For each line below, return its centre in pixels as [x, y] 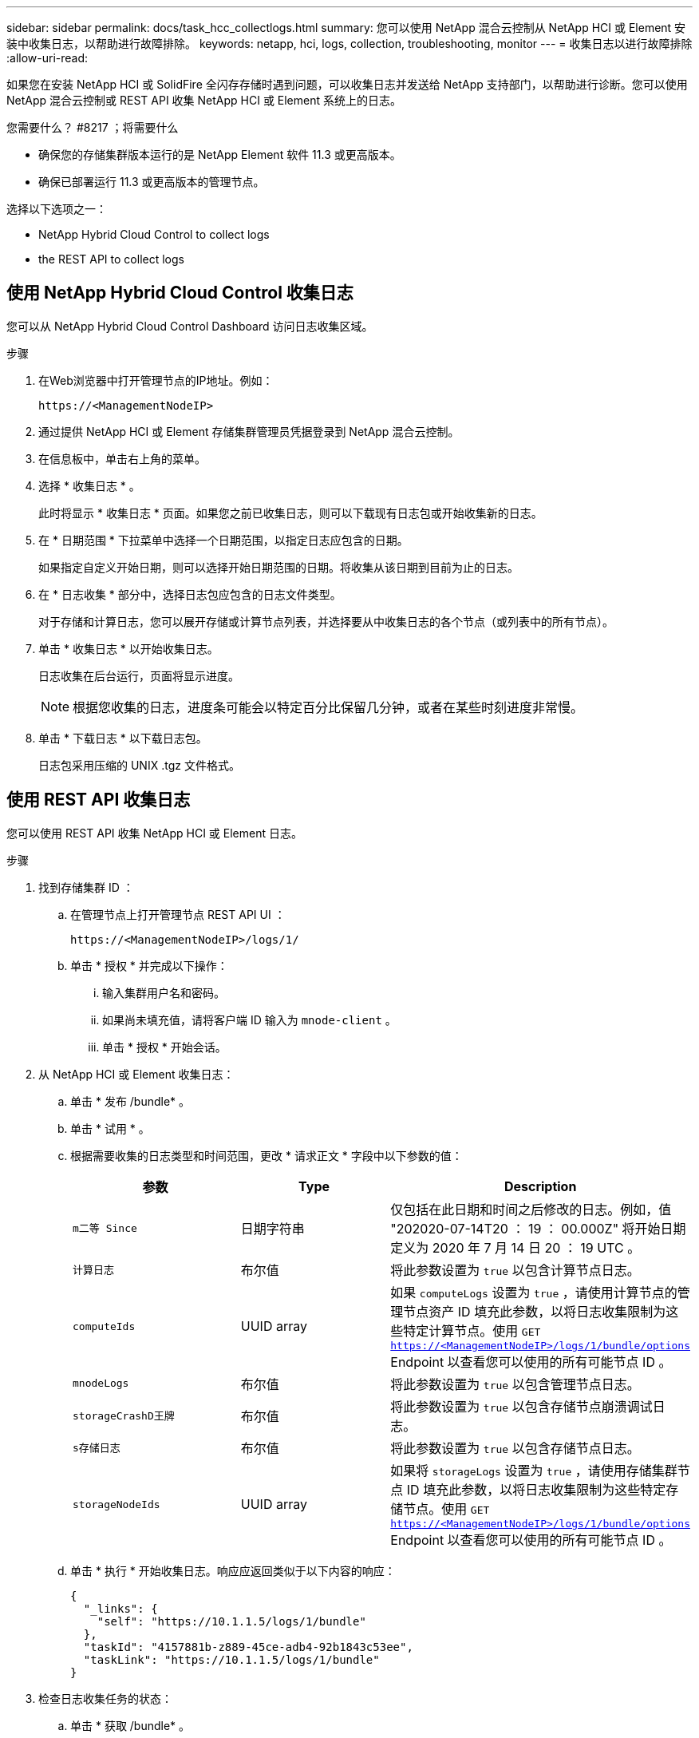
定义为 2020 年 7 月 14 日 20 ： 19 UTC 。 [515, 1247]
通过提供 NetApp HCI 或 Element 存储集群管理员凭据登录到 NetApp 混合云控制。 [249, 431]
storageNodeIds [116, 1504]
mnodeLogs [101, 1384]
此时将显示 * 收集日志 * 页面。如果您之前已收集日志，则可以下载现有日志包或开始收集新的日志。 [290, 513]
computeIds [104, 1326]
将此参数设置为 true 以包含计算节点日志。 [515, 1270]
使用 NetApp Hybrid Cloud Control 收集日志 [180, 293]
